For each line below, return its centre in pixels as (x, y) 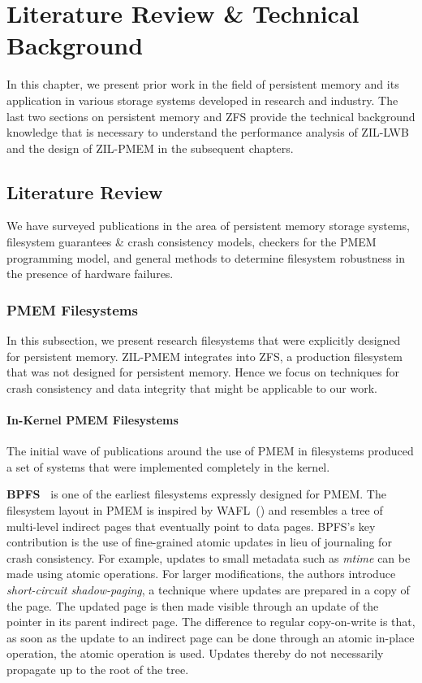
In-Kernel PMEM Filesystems (93, 420)
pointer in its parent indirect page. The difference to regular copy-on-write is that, (211, 622)
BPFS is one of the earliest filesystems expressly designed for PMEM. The (196, 494)
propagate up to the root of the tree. (98, 669)
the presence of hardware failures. (90, 274)
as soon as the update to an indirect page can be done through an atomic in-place (211, 637)
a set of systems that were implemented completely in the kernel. (168, 466)
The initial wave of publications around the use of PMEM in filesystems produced (210, 451)
